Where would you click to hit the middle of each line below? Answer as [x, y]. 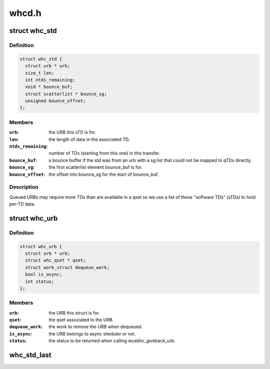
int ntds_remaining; [50, 80]
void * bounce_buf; [49, 87]
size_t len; [40, 73]
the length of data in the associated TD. [89, 139]
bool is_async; [44, 274]
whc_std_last [30, 355]
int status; [40, 281]
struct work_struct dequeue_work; [67, 267]
